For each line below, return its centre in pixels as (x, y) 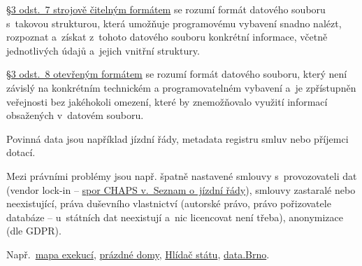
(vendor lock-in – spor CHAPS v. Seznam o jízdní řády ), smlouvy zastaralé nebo (181, 189)
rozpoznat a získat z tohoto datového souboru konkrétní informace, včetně (167, 37)
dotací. (21, 152)
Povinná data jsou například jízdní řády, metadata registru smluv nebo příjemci (178, 138)
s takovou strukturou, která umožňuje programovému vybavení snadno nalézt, (174, 23)
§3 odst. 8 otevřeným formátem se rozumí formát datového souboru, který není (177, 74)
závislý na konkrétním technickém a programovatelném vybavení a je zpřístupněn (181, 87)
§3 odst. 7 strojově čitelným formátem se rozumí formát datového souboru (166, 9)
